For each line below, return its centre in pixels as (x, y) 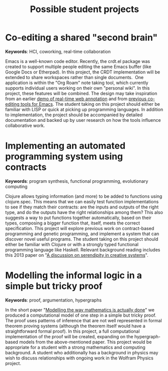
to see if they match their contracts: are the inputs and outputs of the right (82, 207)
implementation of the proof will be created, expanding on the (69, 336)
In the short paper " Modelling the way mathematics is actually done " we (80, 310)
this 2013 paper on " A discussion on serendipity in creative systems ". (77, 255)
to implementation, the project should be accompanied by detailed (74, 115)
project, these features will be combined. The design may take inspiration (81, 93)
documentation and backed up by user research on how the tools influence (83, 120)
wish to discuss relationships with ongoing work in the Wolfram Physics (79, 358)
